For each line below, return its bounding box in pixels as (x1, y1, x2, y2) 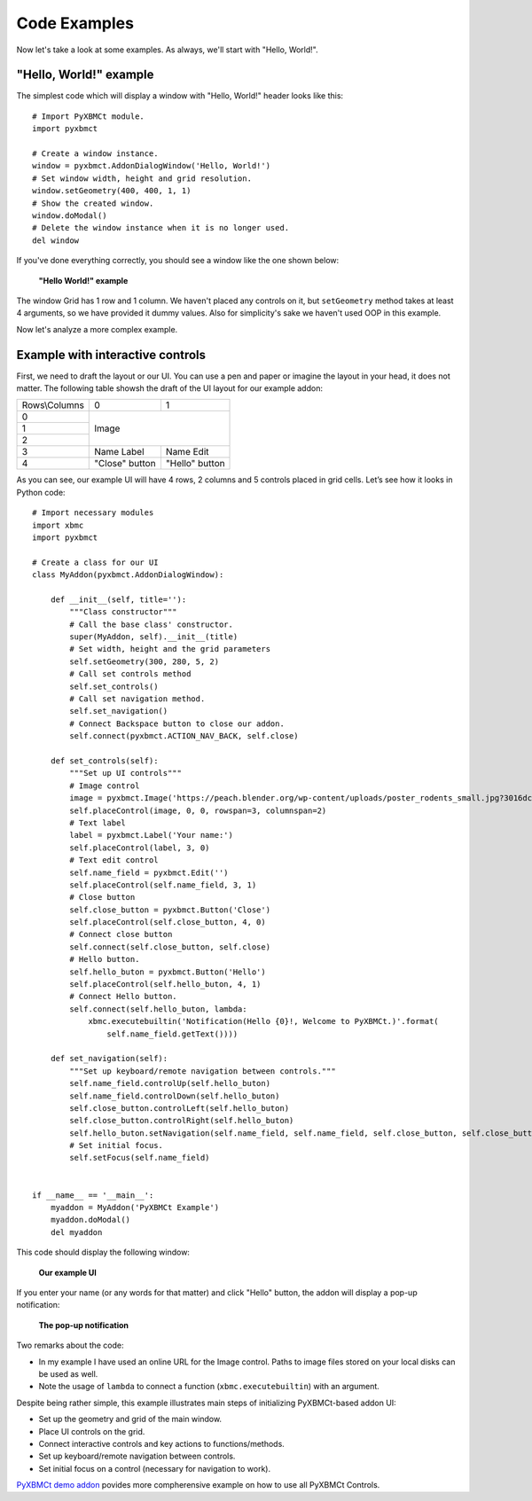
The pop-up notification (38, 1319, 129, 1330)
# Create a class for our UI (32, 557, 159, 567)
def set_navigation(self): (50, 1053, 168, 1064)
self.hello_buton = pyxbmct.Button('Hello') (69, 966, 266, 977)
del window (32, 235, 80, 246)
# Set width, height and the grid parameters (69, 644, 270, 654)
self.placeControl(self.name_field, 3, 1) (69, 879, 257, 890)
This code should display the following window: (16, 1247, 191, 1258)
